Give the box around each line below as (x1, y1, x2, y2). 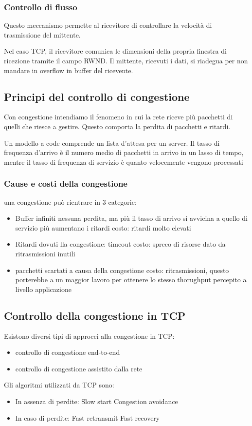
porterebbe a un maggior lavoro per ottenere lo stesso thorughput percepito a (15, 274, 247, 285)
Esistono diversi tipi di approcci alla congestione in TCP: (4, 330, 175, 341)
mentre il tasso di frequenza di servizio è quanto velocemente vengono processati (4, 156, 243, 167)
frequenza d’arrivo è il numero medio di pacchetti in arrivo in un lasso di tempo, (4, 147, 244, 157)
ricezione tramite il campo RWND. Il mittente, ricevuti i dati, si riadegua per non (4, 56, 248, 65)
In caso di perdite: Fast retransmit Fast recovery (15, 412, 160, 423)
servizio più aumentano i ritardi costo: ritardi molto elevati (15, 222, 191, 232)
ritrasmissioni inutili (15, 248, 75, 258)
